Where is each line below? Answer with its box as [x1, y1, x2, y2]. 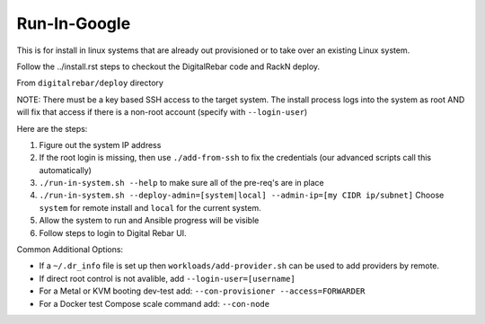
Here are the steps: [16, 123, 88, 134]
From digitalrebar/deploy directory [16, 77, 163, 89]
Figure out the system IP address [39, 139, 162, 150]
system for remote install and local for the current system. [39, 202, 261, 213]
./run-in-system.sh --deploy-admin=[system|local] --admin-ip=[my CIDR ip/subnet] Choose [39, 189, 445, 201]
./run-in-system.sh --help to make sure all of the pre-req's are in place [39, 178, 324, 188]
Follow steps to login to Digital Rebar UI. [39, 227, 188, 238]
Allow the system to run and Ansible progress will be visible [39, 215, 260, 226]
